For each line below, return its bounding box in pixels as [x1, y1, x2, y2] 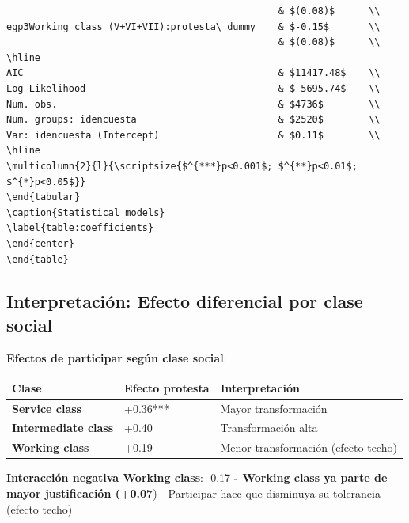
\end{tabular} [6, 191, 81, 203]
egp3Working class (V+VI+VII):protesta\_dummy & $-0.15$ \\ [6, 21, 381, 32]
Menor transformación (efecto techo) [220, 439, 397, 456]
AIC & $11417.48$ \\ [6, 67, 381, 79]
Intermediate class [12, 419, 114, 436]
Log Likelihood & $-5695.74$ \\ [6, 82, 381, 94]
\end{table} [6, 253, 69, 265]
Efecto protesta [124, 379, 210, 396]
